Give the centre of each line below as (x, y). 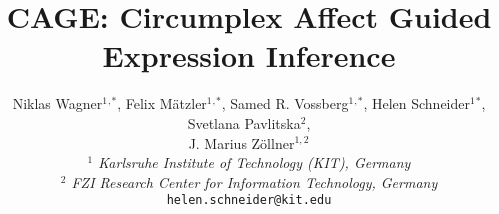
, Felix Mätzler (162, 103)
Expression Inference (249, 55)
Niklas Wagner (57, 103)
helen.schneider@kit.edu (249, 200)
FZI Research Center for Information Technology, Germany (254, 181)
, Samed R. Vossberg (285, 103)
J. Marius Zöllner (241, 142)
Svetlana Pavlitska (244, 122)
